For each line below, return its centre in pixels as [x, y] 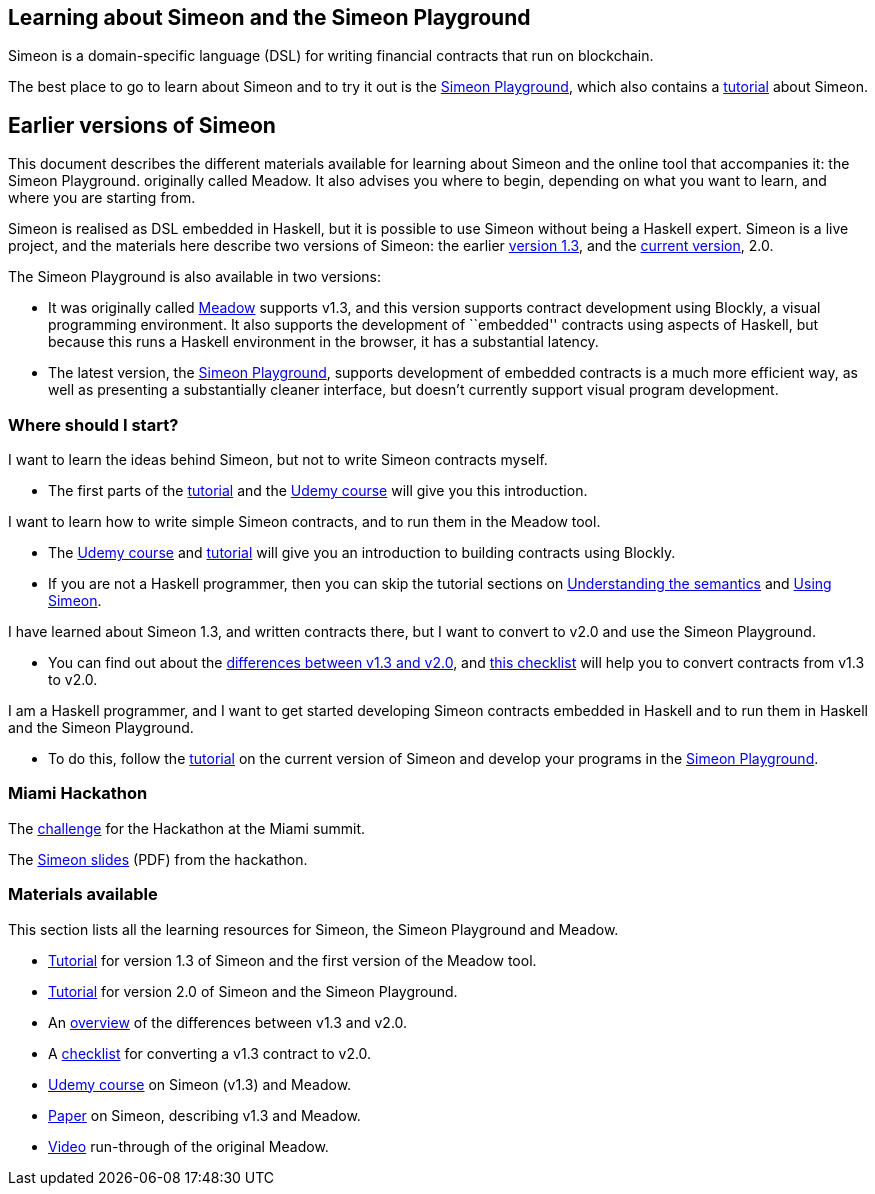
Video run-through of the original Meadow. [188, 1146]
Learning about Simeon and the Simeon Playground [269, 17]
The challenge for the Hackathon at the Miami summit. [187, 828]
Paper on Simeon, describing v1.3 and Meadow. [204, 1115]
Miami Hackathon [78, 793]
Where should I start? [93, 424]
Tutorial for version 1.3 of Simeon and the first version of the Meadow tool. [292, 960]
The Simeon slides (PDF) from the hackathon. [158, 859]
